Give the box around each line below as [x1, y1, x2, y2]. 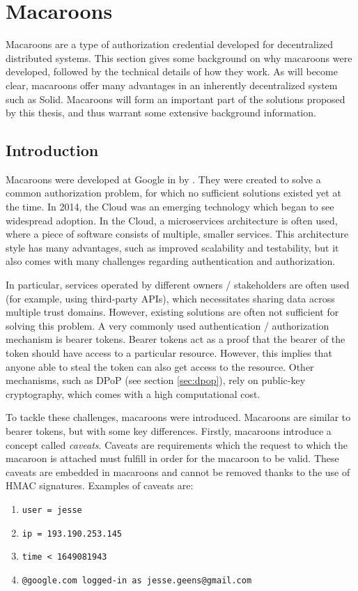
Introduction [6, 139, 99, 161]
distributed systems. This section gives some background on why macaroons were [6, 50, 352, 65]
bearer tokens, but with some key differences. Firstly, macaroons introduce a [6, 423, 332, 438]
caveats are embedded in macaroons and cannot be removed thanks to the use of [6, 464, 350, 479]
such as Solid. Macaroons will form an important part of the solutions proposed [6, 91, 345, 106]
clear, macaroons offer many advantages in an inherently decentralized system [6, 77, 338, 92]
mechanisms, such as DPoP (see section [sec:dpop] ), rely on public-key [6, 373, 306, 387]
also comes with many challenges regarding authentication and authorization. [6, 254, 336, 268]
